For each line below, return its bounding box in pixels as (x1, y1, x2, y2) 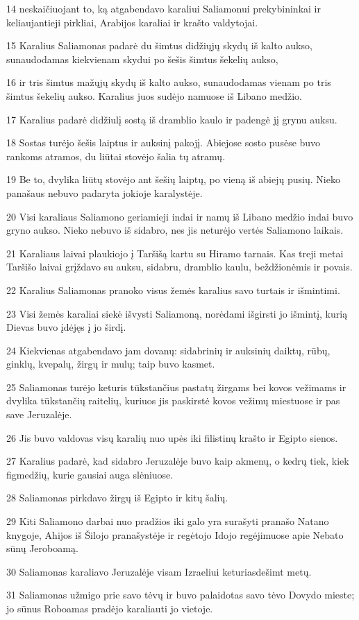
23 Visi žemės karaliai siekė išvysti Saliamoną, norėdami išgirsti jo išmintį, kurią (6, 306, 348, 320)
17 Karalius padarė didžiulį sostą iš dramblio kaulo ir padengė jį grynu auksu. (6, 112, 337, 126)
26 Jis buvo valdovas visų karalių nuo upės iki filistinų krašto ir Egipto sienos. (6, 430, 338, 445)
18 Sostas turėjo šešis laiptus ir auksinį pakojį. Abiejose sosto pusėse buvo (6, 135, 321, 150)
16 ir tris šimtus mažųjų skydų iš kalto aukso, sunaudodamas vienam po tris (6, 75, 331, 89)
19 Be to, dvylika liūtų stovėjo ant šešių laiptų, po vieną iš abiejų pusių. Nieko (6, 172, 340, 187)
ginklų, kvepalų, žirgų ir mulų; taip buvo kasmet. (6, 356, 215, 371)
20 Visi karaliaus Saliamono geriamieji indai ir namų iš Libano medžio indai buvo (6, 209, 353, 223)
